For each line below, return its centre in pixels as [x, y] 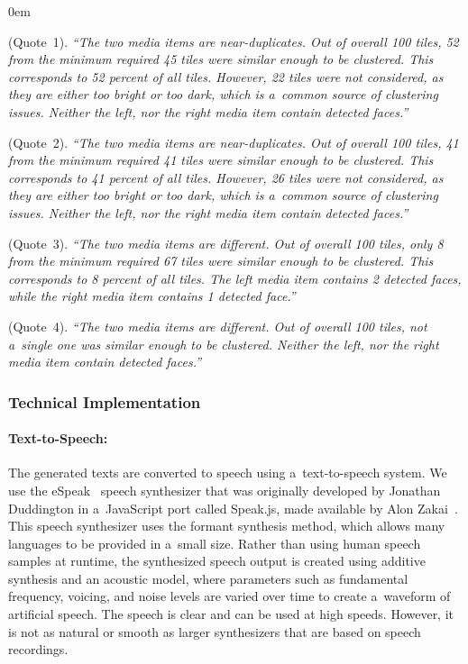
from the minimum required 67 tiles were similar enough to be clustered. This [221, 261]
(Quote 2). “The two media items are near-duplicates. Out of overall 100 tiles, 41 [234, 142]
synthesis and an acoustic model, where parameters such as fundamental [208, 578]
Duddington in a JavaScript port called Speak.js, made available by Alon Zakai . [233, 508]
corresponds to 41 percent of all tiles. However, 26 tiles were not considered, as [226, 177]
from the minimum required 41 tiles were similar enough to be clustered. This [221, 160]
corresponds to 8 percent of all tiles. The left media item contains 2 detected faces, [235, 278]
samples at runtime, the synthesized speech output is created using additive [217, 561]
